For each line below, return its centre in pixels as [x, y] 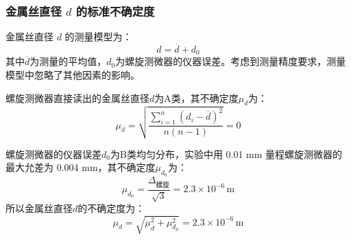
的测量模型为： [98, 37]
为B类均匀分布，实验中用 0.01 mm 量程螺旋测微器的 [226, 154]
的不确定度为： [111, 208]
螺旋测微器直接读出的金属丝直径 [77, 97]
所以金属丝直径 [39, 208]
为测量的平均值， [68, 61]
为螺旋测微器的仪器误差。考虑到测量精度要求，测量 [231, 61]
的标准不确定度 [115, 11]
